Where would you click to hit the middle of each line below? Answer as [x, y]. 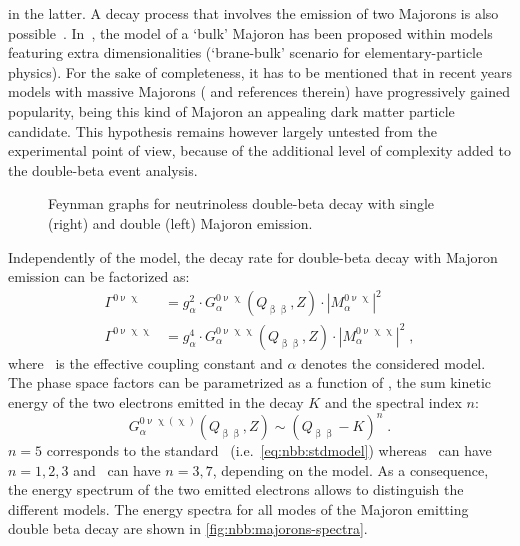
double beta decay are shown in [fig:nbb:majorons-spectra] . [188, 528]
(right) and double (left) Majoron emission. [180, 222]
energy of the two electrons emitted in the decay [156, 401]
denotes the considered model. [393, 362]
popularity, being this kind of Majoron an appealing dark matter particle [231, 110]
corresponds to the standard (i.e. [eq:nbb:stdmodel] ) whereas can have [269, 450]
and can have [117, 469]
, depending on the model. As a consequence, [350, 469]
